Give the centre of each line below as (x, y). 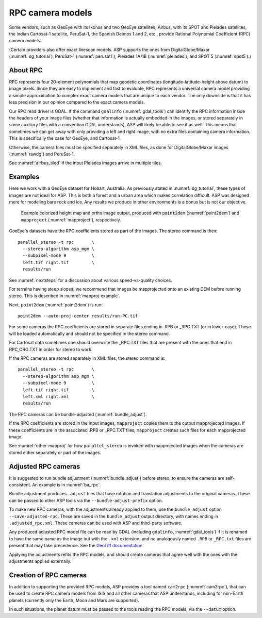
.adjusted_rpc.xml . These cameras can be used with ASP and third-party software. (96, 523)
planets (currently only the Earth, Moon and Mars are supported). (74, 600)
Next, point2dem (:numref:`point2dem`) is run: (56, 305)
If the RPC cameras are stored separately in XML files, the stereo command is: (87, 358)
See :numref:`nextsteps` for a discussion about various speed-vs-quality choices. (90, 280)
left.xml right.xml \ (58, 396)
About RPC (26, 70)
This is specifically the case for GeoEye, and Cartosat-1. (65, 138)
